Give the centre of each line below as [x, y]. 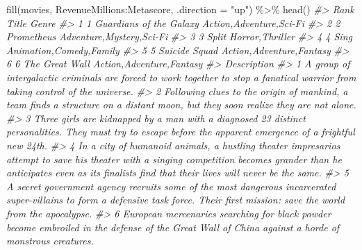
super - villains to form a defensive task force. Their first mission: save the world [176, 200]
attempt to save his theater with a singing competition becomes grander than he [174, 159]
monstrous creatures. [50, 241]
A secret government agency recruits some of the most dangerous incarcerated [171, 186]
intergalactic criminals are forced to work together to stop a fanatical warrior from [181, 77]
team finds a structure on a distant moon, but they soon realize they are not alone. [181, 105]
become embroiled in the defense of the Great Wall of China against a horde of [173, 227]
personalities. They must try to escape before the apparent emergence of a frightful [181, 132]
